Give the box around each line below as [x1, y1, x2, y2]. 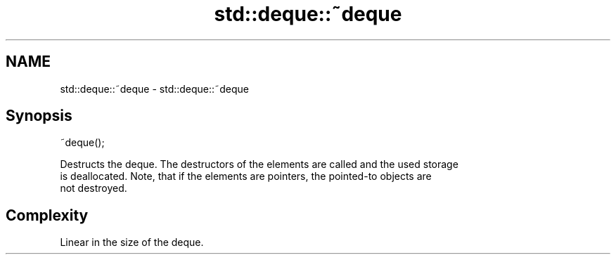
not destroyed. [60, 182, 127, 195]
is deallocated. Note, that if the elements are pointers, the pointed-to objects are [60, 170, 432, 183]
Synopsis [6, 107, 72, 125]
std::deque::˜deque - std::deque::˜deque [60, 82, 249, 95]
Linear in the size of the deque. [60, 236, 204, 249]
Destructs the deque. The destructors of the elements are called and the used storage [60, 158, 458, 171]
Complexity [6, 206, 89, 224]
